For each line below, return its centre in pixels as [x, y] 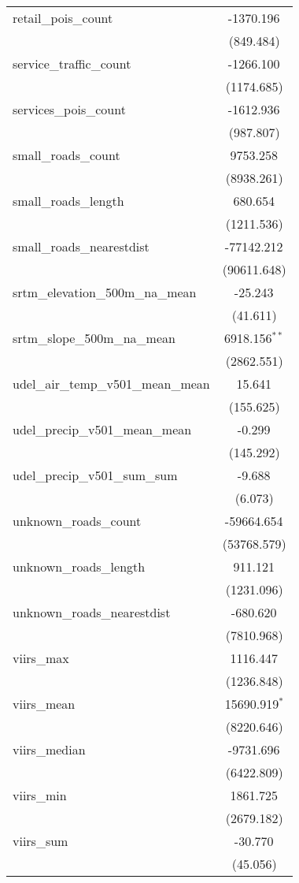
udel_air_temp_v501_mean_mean [111, 384]
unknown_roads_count [77, 521]
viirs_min [40, 795]
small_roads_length [68, 201]
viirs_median [49, 749]
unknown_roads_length [79, 566]
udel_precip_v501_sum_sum [95, 475]
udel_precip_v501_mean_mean [102, 429]
